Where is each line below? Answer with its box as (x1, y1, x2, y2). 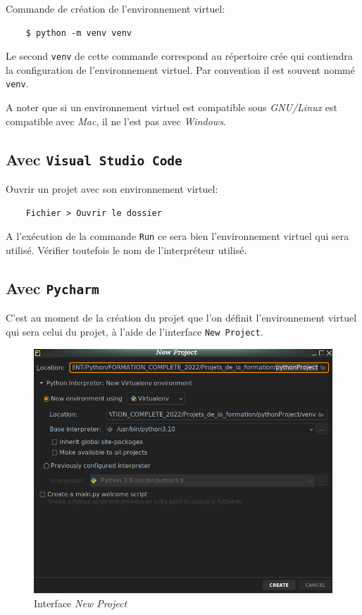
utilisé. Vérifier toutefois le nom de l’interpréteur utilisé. (6, 242, 247, 257)
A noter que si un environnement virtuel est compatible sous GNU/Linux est (6, 100, 337, 115)
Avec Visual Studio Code (6, 148, 182, 170)
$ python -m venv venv (25, 27, 132, 38)
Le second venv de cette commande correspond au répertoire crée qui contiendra (6, 49, 353, 63)
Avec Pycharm (6, 277, 99, 298)
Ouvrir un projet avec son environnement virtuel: (6, 182, 218, 196)
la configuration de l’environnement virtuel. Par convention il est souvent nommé (6, 62, 355, 77)
